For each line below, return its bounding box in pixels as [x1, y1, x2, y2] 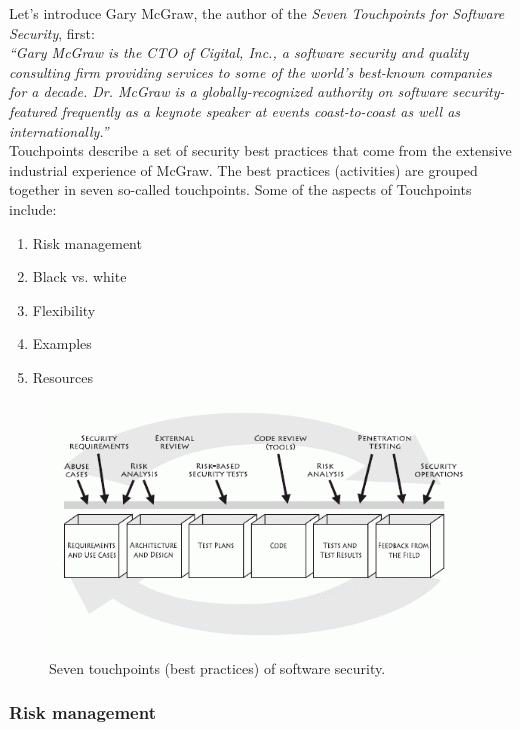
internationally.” [9, 120, 109, 141]
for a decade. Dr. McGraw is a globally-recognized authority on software [9, 81, 448, 102]
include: [9, 198, 57, 219]
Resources [32, 366, 94, 387]
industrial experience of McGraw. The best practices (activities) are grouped [9, 159, 478, 180]
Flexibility [32, 299, 96, 320]
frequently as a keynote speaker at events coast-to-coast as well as [61, 100, 461, 121]
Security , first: [9, 22, 95, 43]
